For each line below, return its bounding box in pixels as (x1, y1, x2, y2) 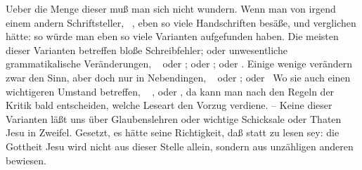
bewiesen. (6, 152, 47, 167)
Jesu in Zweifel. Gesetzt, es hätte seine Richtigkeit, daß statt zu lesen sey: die (6, 125, 340, 140)
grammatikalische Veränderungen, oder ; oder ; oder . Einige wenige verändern (6, 56, 352, 71)
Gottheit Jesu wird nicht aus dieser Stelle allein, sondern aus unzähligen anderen (6, 138, 354, 153)
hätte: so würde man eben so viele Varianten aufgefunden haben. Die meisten (6, 29, 339, 44)
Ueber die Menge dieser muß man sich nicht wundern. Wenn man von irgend (6, 1, 336, 15)
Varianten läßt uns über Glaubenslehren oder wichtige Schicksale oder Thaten (6, 111, 342, 126)
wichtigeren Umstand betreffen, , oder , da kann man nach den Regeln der (6, 84, 335, 98)
